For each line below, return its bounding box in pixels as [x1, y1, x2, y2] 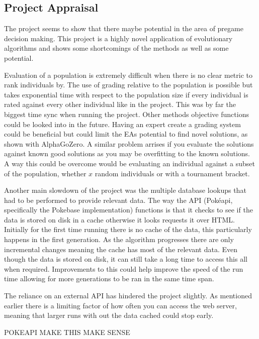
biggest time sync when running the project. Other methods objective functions [4, 108, 249, 119]
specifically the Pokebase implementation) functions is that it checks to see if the [4, 204, 253, 215]
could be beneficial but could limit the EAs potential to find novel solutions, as [4, 129, 248, 139]
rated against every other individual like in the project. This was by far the [4, 99, 236, 109]
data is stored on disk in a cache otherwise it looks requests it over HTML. [4, 214, 235, 224]
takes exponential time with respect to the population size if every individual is [4, 89, 248, 99]
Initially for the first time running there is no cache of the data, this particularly [4, 224, 252, 235]
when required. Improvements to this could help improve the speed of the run [4, 263, 243, 274]
